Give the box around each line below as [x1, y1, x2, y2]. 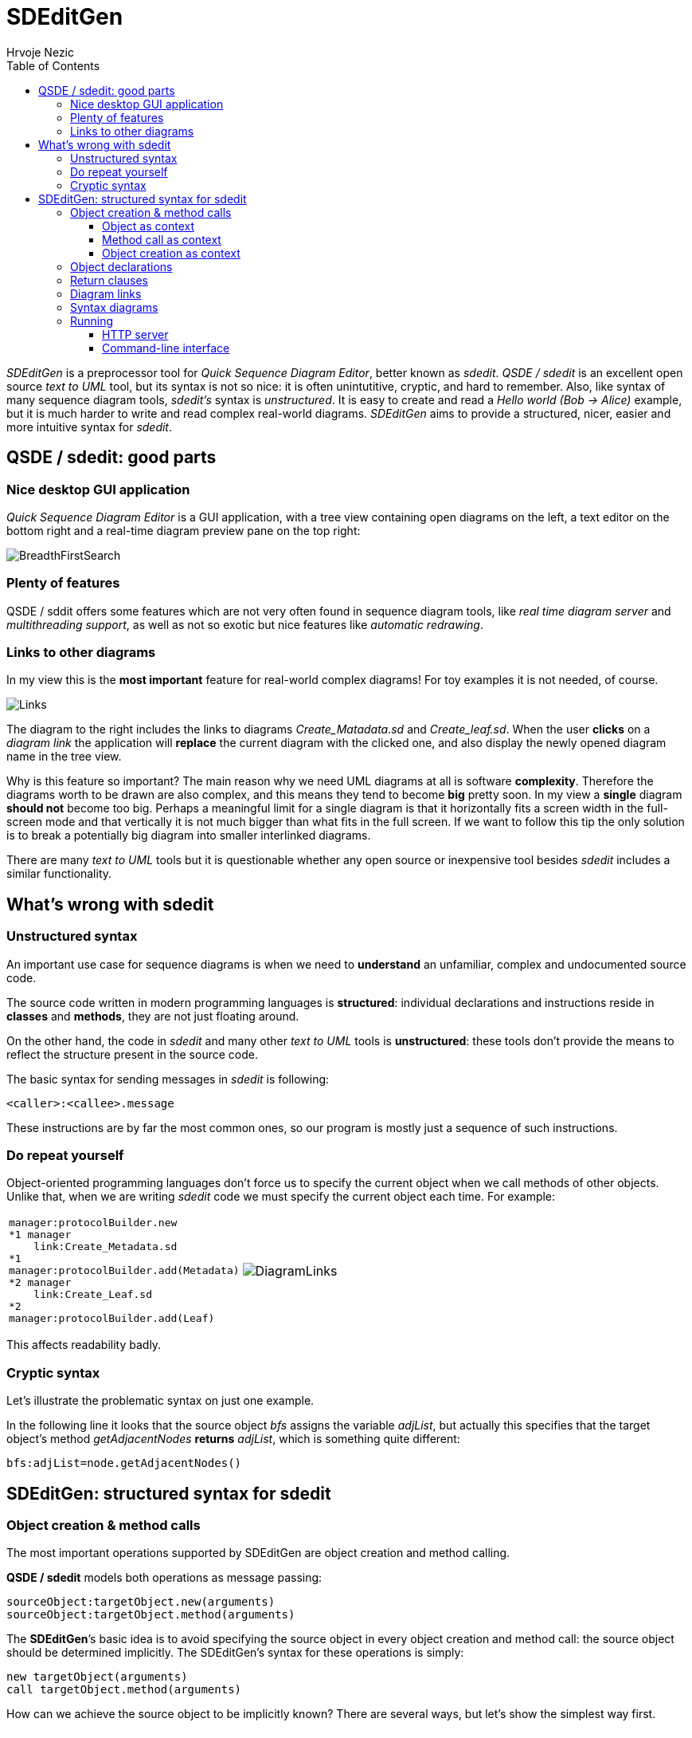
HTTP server [102, 327, 169, 341]
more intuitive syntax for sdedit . [6, 419, 173, 434]
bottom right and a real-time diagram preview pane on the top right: [6, 523, 361, 537]
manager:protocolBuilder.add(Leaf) [9, 1312, 215, 1325]
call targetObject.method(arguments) [6, 1683, 242, 1697]
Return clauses [70, 273, 148, 287]
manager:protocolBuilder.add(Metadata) [9, 1264, 240, 1277]
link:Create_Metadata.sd [33, 1241, 178, 1253]
